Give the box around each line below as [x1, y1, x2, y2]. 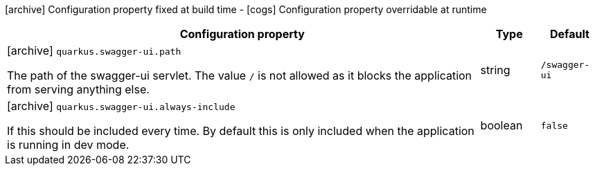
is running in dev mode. [7, 138, 130, 152]
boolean [480, 118, 523, 132]
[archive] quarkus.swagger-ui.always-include [7, 99, 236, 113]
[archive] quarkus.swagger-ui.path [7, 44, 181, 57]
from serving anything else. [7, 82, 150, 96]
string [480, 63, 510, 77]
